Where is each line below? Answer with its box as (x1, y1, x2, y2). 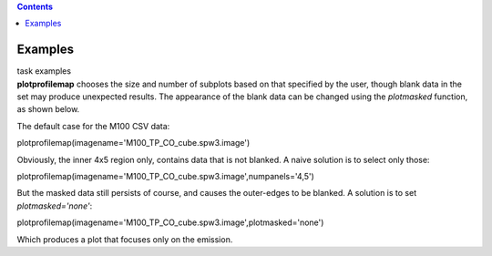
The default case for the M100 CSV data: (16, 120, 170, 131)
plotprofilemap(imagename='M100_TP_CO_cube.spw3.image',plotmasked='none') (16, 217, 324, 228)
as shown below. (16, 104, 80, 115)
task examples (16, 66, 72, 77)
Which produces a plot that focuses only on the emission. (16, 233, 233, 245)
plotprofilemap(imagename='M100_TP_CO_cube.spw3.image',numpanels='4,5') (16, 171, 314, 182)
